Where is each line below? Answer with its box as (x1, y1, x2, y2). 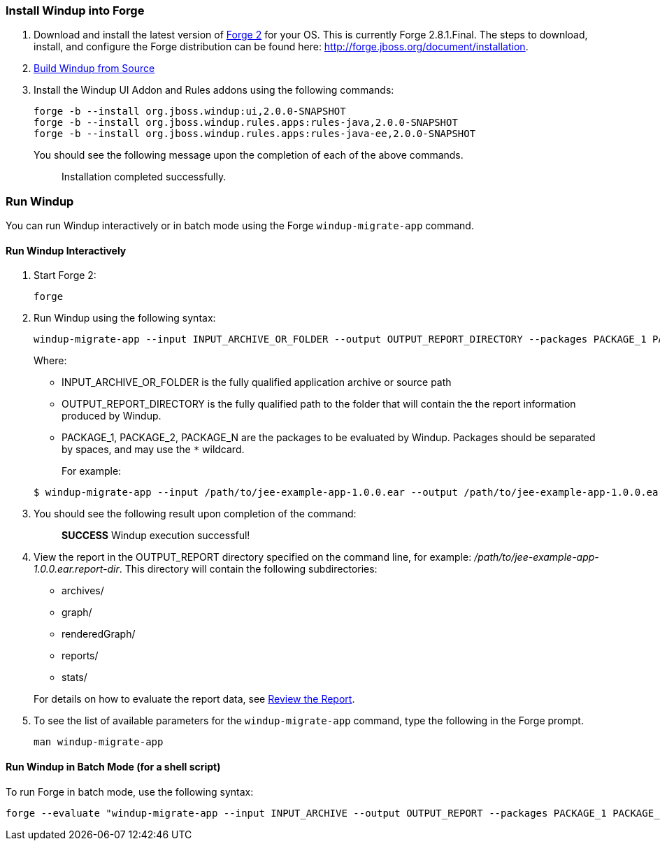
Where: (34, 354, 67, 367)
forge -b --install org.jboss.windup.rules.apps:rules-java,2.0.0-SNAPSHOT (34, 117, 458, 129)
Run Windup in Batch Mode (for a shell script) (6, 760, 221, 773)
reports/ (62, 650, 99, 662)
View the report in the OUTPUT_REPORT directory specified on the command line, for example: (34, 551, 472, 564)
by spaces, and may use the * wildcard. (62, 443, 245, 456)
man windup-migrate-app (34, 736, 164, 748)
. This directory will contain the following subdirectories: (119, 563, 378, 575)
